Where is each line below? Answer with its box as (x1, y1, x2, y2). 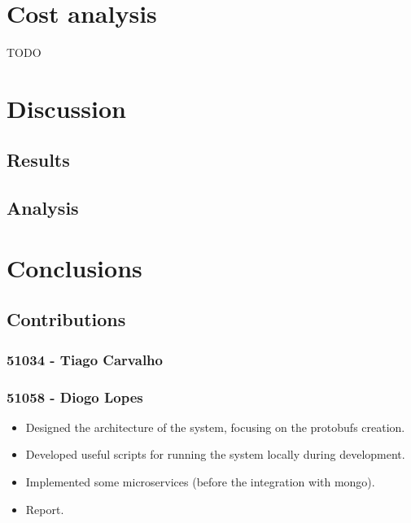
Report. (25, 500, 64, 517)
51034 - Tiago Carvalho (7, 349, 163, 369)
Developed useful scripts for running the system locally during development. (25, 446, 405, 463)
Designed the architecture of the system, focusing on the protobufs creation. (25, 418, 405, 435)
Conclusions (7, 251, 142, 284)
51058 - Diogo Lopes (7, 386, 143, 407)
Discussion (7, 91, 126, 124)
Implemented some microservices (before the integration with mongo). (25, 473, 375, 490)
